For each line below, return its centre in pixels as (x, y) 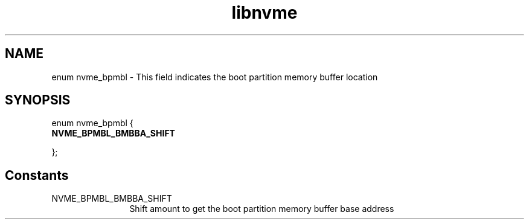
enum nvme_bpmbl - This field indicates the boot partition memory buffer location (215, 77)
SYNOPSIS (38, 100)
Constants (37, 175)
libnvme (264, 13)
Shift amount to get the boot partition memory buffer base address (262, 209)
